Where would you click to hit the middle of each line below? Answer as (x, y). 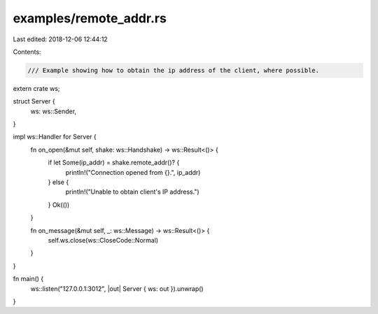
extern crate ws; (36, 88)
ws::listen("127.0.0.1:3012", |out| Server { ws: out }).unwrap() (117, 288)
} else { (58, 183)
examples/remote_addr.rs (90, 18)
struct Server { (34, 101)
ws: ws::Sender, (54, 111)
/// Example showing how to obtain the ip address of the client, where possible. (174, 70)
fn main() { (28, 279)
